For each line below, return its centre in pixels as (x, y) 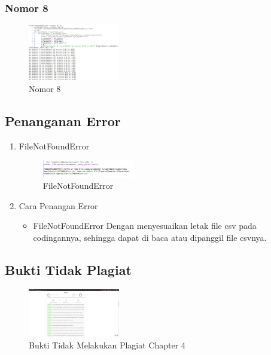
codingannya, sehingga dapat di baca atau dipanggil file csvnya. (150, 237)
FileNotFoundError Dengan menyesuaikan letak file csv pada (145, 226)
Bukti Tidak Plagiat (68, 269)
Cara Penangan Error (58, 205)
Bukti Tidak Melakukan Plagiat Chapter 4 (107, 345)
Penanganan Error (63, 120)
